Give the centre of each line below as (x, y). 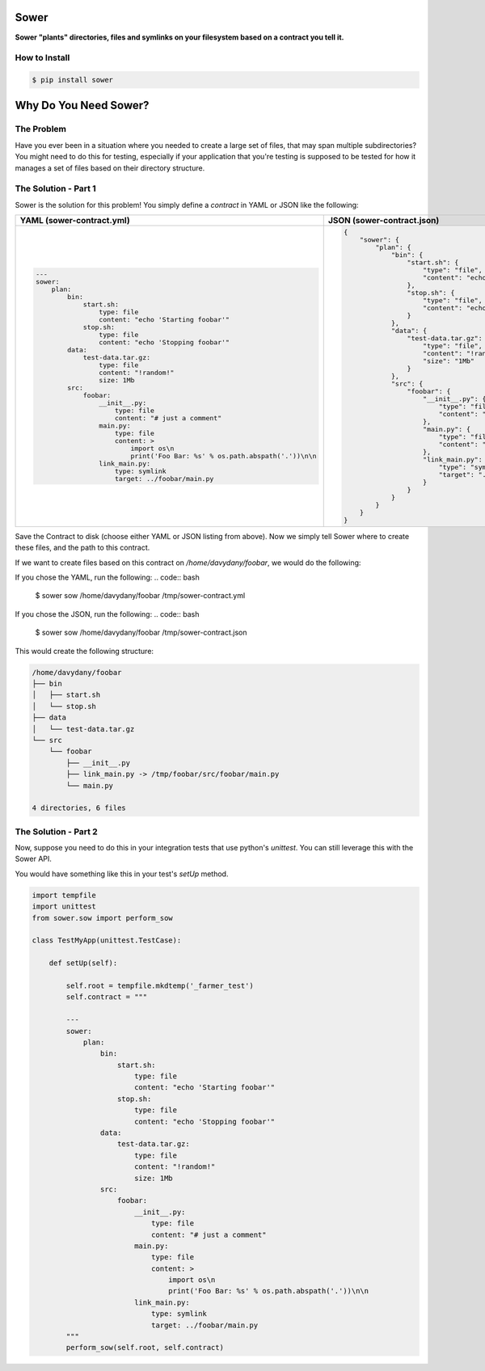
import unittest (64, 907)
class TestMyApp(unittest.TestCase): (107, 941)
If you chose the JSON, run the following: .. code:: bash (107, 614)
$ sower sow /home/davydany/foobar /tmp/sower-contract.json (141, 633)
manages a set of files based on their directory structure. (110, 168)
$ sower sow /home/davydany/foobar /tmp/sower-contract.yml (140, 596)
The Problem (41, 129)
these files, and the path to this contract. (82, 548)
